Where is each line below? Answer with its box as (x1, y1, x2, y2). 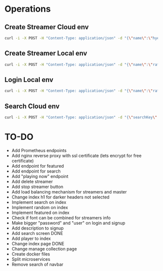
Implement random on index (11, 204, 69, 210)
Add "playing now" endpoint (11, 173, 69, 179)
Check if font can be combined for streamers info (11, 214, 111, 220)
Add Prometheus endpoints (11, 147, 67, 153)
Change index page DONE (11, 240, 64, 247)
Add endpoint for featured (11, 163, 64, 169)
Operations (4, 3, 51, 15)
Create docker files (11, 251, 50, 257)
